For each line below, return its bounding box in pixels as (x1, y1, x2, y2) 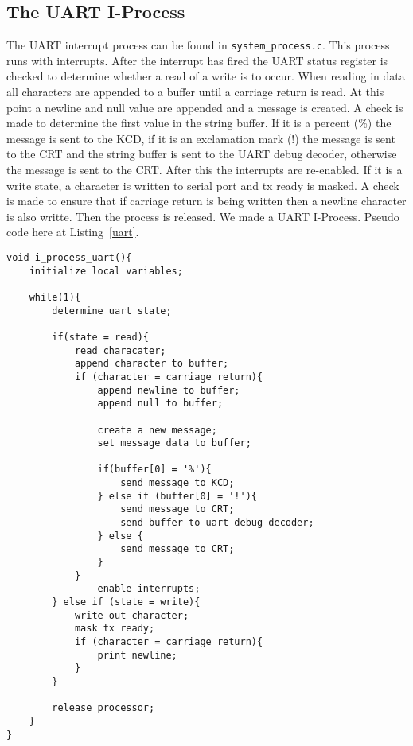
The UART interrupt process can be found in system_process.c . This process (6, 37, 390, 53)
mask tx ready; (74, 623, 155, 635)
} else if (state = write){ (52, 596, 201, 608)
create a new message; (97, 424, 217, 436)
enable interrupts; (97, 583, 201, 595)
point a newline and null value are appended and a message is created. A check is (6, 99, 403, 115)
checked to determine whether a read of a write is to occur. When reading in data (6, 68, 405, 84)
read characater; (74, 344, 166, 356)
